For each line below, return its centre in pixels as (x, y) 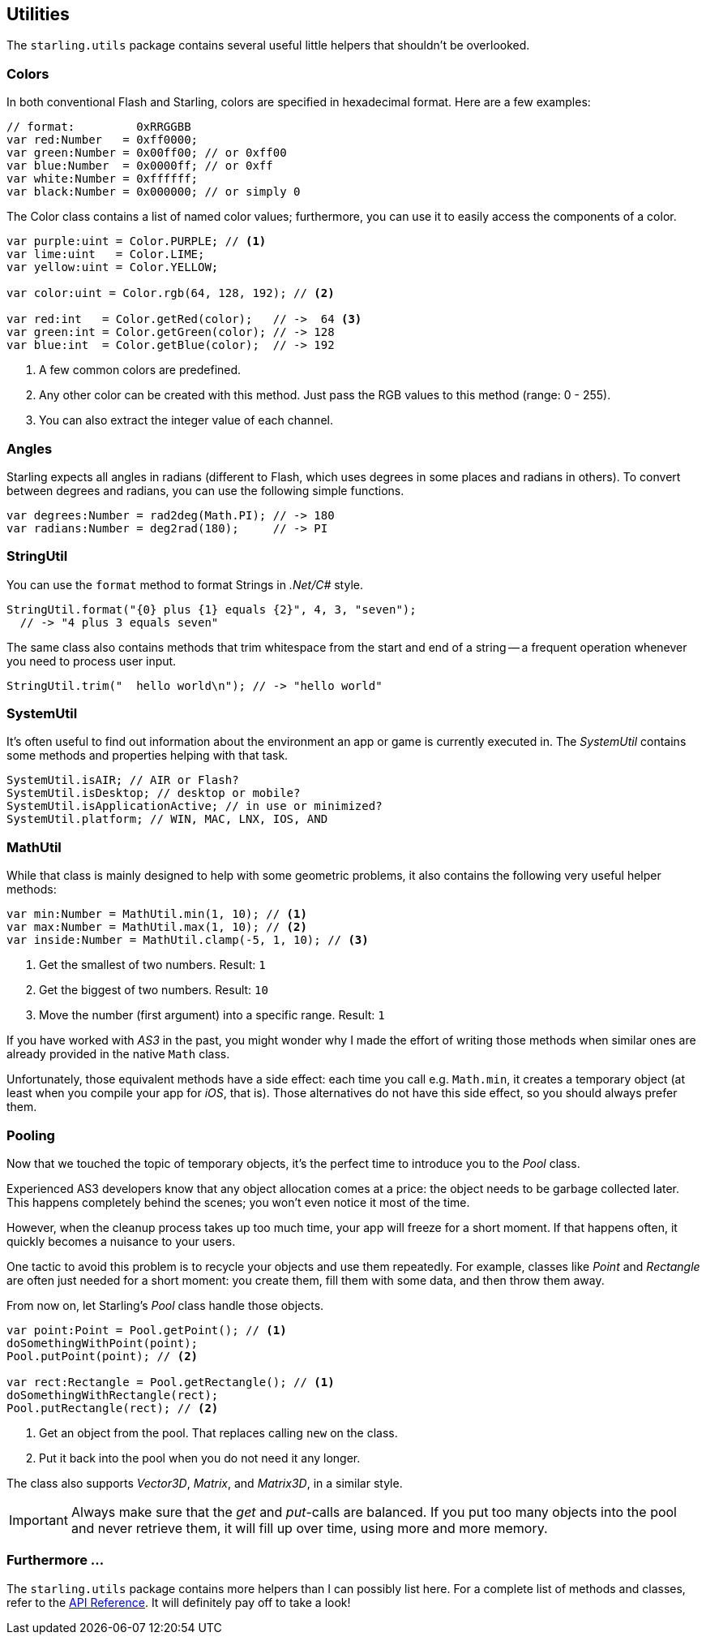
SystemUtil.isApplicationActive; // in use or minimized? (195, 806)
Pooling (31, 1135)
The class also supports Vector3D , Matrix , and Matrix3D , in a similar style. (205, 1483)
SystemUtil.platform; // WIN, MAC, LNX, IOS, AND (167, 819)
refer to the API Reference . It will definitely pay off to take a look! (179, 1602)
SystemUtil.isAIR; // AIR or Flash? (123, 780)
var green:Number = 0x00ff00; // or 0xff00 (147, 153)
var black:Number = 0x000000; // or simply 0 (154, 192)
